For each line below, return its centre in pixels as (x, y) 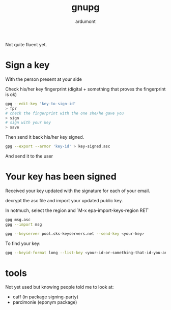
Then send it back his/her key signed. (45, 137)
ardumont (85, 21)
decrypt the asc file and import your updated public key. (64, 200)
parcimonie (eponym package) (45, 302)
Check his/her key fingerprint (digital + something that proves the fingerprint (85, 89)
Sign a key (27, 65)
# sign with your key (28, 123)
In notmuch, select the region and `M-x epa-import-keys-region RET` (78, 210)
